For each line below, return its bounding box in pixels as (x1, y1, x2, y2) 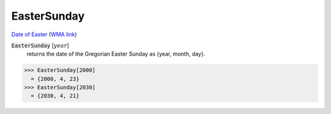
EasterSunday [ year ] (11, 42, 69, 49)
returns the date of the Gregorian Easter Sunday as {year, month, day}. (26, 50, 205, 58)
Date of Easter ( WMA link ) (11, 31, 77, 38)
